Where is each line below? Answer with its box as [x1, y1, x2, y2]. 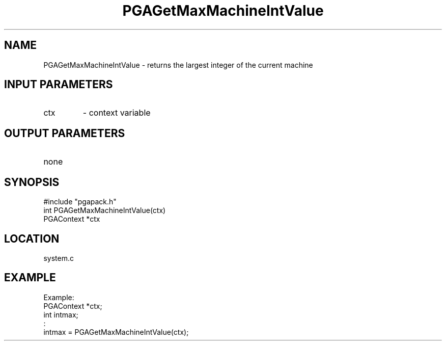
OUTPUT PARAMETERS [4, 126, 125, 140]
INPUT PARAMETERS [4, 78, 113, 91]
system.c [43, 253, 74, 262]
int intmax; [43, 310, 78, 319]
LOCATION [4, 232, 60, 245]
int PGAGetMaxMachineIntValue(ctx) [43, 206, 166, 215]
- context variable [82, 108, 151, 118]
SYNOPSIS [4, 175, 60, 189]
